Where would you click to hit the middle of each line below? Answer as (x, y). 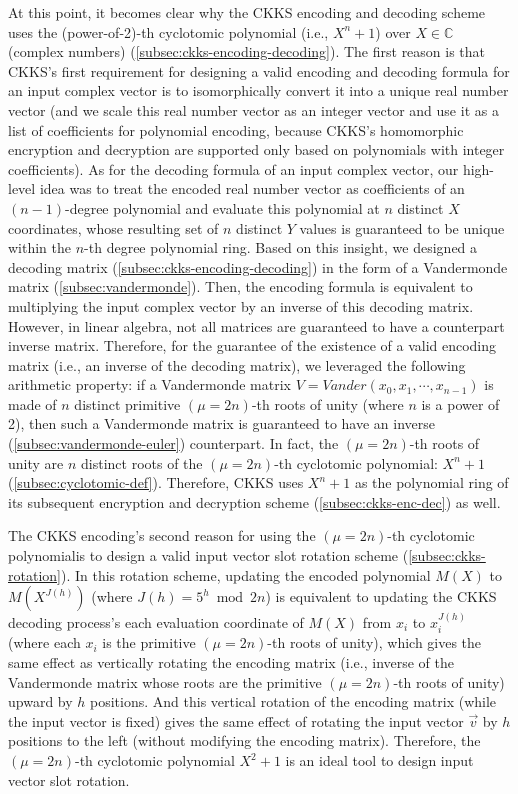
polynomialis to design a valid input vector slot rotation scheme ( (208, 555)
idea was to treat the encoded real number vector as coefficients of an (252, 188)
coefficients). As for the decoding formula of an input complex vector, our (233, 168)
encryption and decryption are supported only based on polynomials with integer (256, 149)
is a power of (460, 403)
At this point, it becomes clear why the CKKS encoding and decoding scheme (247, 12)
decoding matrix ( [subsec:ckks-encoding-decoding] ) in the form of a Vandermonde (258, 266)
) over (393, 31)
